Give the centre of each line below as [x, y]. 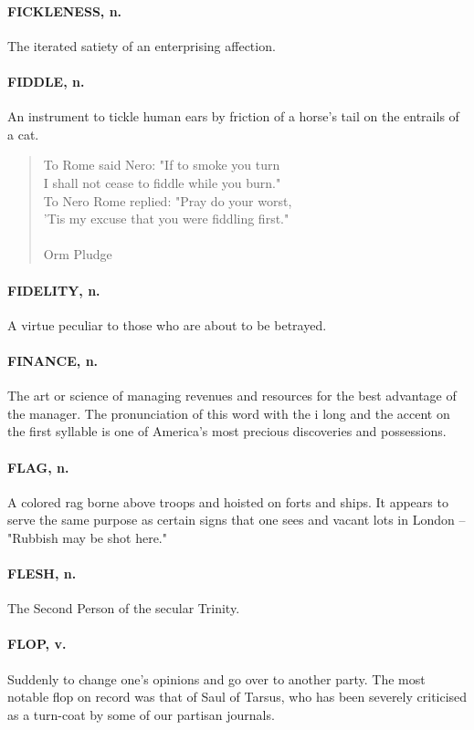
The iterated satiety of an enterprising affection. [142, 45]
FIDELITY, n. [54, 290]
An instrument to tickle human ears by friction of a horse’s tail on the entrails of [233, 116]
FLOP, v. [37, 644]
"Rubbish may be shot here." [87, 537]
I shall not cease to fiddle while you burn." [162, 182]
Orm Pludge [78, 254]
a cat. [23, 134]
